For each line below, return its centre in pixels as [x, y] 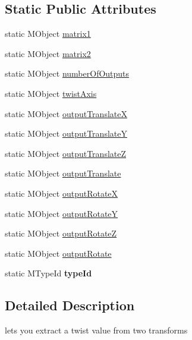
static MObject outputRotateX [62, 193]
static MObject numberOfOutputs [67, 73]
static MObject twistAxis [51, 93]
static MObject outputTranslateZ [66, 153]
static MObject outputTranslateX [66, 113]
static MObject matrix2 [48, 53]
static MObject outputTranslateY [66, 133]
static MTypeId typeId [48, 273]
